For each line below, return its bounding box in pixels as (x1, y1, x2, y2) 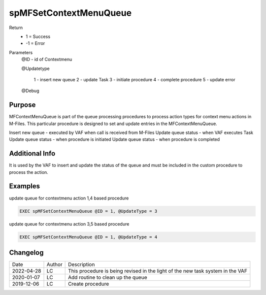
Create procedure (68, 281, 109, 288)
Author (46, 261, 63, 268)
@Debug (21, 88, 39, 94)
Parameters (9, 49, 33, 55)
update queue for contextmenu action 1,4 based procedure (9, 195, 129, 201)
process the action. (9, 169, 49, 175)
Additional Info (9, 149, 56, 158)
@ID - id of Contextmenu (21, 57, 72, 63)
